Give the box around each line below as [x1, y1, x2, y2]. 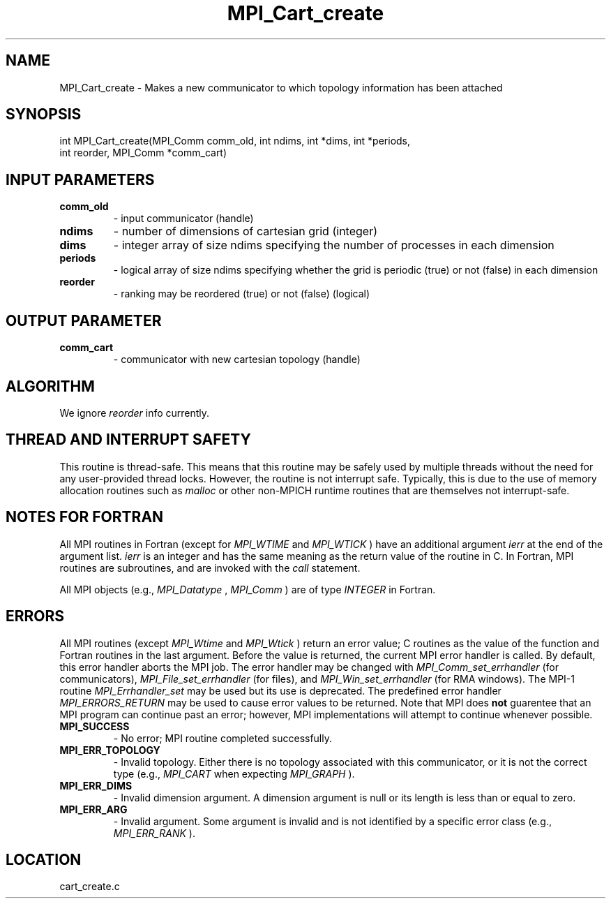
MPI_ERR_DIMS [59, 779, 133, 792]
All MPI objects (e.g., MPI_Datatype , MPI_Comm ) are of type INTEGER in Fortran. [59, 583, 436, 595]
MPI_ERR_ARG [59, 803, 128, 815]
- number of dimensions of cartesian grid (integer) [113, 224, 377, 239]
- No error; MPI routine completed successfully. [113, 732, 333, 744]
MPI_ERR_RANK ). [113, 827, 195, 839]
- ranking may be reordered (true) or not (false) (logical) [113, 288, 370, 300]
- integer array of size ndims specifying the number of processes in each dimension [113, 238, 555, 253]
